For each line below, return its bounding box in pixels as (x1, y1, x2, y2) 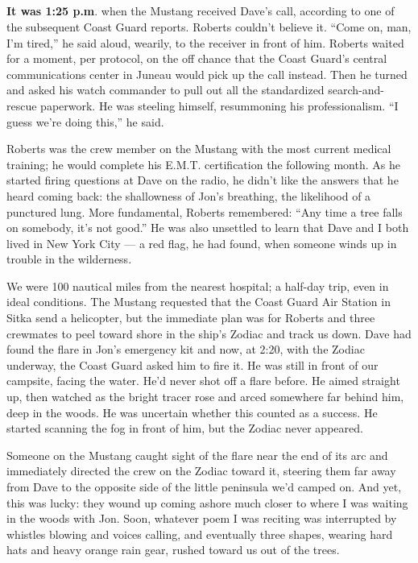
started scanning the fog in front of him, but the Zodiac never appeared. (6, 420, 363, 437)
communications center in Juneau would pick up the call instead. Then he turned (6, 65, 408, 82)
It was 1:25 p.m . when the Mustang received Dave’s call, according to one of (6, 2, 395, 19)
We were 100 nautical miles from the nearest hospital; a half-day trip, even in (6, 277, 389, 294)
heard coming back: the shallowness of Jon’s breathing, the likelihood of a (6, 187, 371, 204)
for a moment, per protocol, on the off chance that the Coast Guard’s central (6, 50, 387, 67)
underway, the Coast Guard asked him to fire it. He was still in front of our (6, 356, 379, 373)
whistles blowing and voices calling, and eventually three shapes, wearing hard (6, 525, 393, 542)
